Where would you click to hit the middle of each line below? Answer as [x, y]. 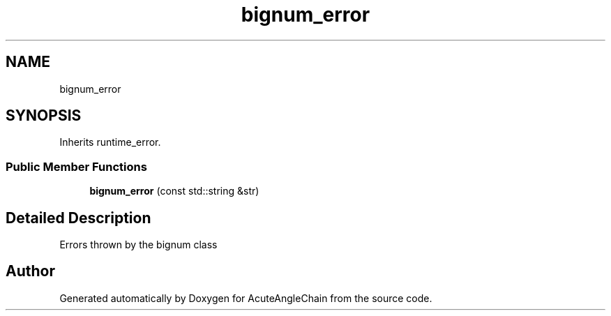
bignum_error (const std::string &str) [174, 191]
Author [30, 271]
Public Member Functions [76, 166]
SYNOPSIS [44, 116]
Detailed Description [78, 218]
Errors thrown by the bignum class [138, 245]
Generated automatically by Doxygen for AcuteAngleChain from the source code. [246, 298]
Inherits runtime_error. [110, 142]
